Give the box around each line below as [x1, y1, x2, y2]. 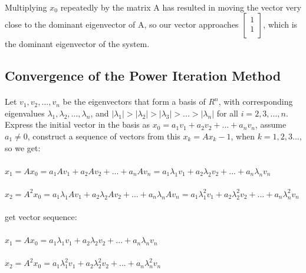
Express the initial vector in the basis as [5, 118, 150, 131]
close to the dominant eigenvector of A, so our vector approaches [5, 18, 239, 31]
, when [231, 129, 255, 142]
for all [216, 106, 238, 119]
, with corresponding [218, 95, 293, 108]
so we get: [5, 141, 41, 154]
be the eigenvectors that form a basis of [62, 95, 206, 108]
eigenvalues [5, 106, 45, 119]
